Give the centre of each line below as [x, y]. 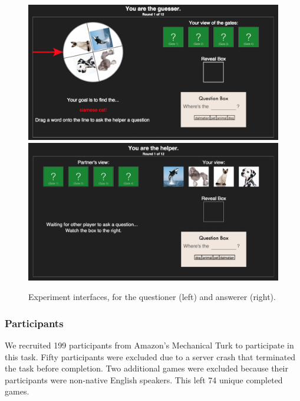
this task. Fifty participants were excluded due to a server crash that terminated [150, 356]
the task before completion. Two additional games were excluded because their [146, 368]
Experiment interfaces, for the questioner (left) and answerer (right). [152, 297]
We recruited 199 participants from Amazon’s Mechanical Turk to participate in [149, 345]
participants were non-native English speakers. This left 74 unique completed [144, 379]
